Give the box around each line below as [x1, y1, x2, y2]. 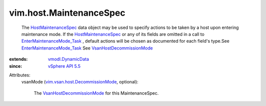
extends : [9, 56, 28, 62]
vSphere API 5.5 [48, 63, 81, 69]
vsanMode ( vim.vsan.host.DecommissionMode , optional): [21, 79, 139, 85]
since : [9, 63, 22, 69]
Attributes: [9, 72, 31, 78]
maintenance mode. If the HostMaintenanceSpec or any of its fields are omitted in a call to [21, 31, 204, 37]
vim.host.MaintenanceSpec [9, 7, 126, 18]
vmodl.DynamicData [48, 56, 89, 62]
